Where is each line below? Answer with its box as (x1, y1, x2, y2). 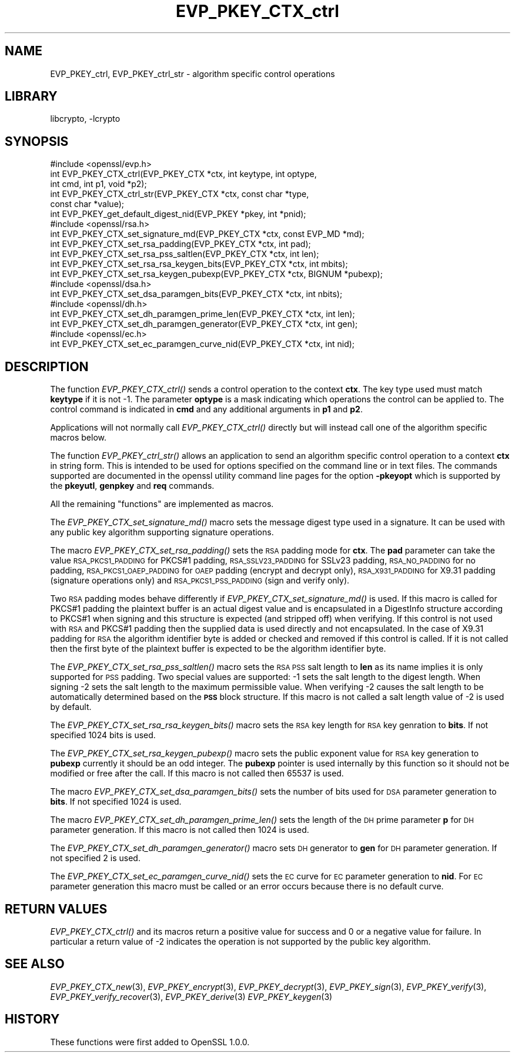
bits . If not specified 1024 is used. (50, 796, 182, 807)
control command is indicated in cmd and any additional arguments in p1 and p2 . (50, 404, 363, 415)
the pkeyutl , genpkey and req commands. (50, 481, 215, 491)
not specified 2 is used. (50, 853, 141, 863)
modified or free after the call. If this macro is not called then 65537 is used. (50, 768, 344, 779)
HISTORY (5, 1012, 60, 1027)
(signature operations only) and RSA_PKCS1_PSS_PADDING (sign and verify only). (50, 575, 350, 586)
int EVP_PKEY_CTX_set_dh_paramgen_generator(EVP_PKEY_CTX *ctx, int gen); (50, 319, 358, 329)
